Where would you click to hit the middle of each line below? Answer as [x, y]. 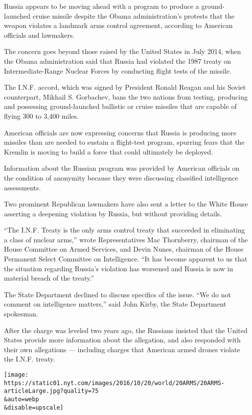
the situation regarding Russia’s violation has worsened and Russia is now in [119, 268]
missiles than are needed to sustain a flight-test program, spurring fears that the [124, 142]
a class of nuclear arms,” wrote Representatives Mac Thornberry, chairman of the [126, 239]
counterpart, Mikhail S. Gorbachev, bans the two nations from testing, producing [126, 96]
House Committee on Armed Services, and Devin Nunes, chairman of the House [124, 249]
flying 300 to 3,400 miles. [41, 116]
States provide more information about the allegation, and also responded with [122, 340]
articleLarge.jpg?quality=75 [51, 391]
